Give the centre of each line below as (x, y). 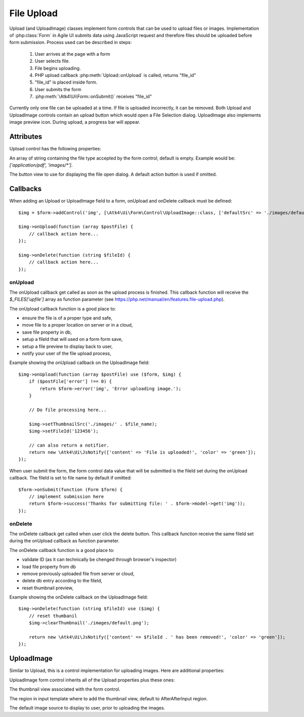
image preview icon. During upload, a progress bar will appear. (75, 122)
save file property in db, (47, 332)
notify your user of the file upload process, (67, 353)
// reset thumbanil (53, 616)
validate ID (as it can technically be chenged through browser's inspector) (99, 560)
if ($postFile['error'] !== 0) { (70, 382)
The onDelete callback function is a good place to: (62, 550)
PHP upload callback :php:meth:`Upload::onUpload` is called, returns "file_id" (115, 75)
